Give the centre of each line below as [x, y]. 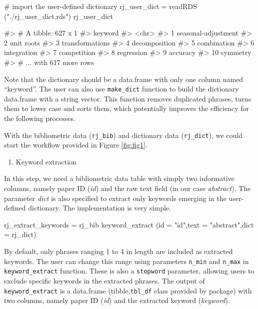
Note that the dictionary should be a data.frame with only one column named [124, 79]
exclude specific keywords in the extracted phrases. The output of [104, 280]
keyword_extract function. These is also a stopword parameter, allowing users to [129, 271]
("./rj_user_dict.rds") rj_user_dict [58, 16]
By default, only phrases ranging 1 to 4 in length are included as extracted [118, 251]
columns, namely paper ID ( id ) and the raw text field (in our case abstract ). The [127, 188]
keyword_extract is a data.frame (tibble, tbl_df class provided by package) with [128, 290]
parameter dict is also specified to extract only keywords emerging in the [115, 198]
